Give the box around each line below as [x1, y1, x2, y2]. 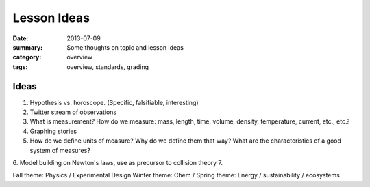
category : [12, 53, 42, 61]
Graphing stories [29, 127, 77, 135]
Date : [12, 34, 29, 42]
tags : [12, 62, 28, 71]
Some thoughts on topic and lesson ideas [66, 43, 184, 51]
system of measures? [29, 146, 90, 154]
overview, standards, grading [66, 62, 149, 71]
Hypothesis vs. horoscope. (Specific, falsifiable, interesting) [29, 98, 199, 106]
